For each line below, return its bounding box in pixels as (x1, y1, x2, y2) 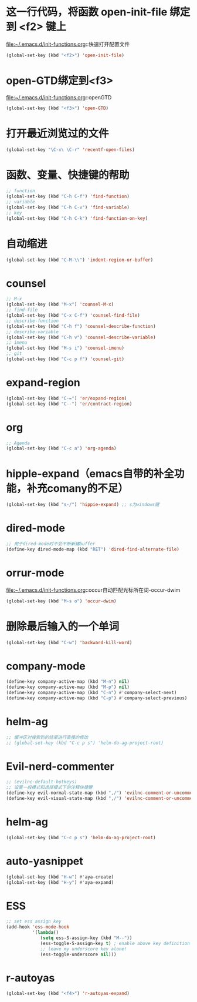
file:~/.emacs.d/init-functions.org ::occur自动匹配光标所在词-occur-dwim (6, 586, 181, 594)
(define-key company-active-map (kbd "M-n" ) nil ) (6, 679, 130, 685)
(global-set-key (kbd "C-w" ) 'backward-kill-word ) (6, 639, 133, 645)
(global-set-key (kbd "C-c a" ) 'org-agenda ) (6, 445, 117, 451)
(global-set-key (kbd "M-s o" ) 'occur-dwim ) (6, 598, 117, 604)
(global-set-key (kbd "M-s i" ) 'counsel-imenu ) (6, 345, 125, 351)
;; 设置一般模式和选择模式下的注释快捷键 (6, 785, 93, 790)
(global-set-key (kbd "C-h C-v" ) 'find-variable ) (6, 205, 130, 210)
